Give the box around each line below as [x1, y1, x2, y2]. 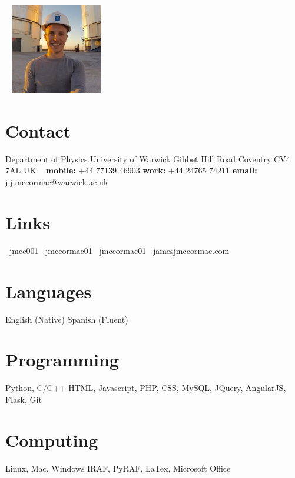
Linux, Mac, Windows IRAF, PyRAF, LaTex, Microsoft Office [5, 462, 231, 474]
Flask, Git [5, 393, 42, 405]
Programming [5, 347, 119, 372]
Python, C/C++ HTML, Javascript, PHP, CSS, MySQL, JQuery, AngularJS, [5, 382, 286, 394]
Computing [5, 427, 98, 452]
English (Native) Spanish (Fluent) [5, 313, 128, 325]
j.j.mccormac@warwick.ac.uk [5, 176, 108, 188]
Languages [5, 279, 92, 303]
